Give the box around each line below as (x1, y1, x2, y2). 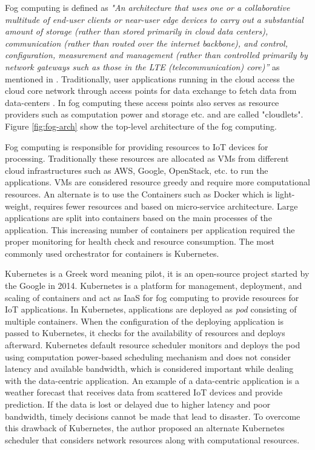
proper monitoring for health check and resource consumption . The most (5, 235, 274, 248)
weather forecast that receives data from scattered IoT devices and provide (5, 386, 283, 399)
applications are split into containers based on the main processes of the (5, 211, 272, 224)
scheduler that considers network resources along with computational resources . (5, 433, 300, 446)
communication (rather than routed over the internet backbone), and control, (5, 36, 288, 49)
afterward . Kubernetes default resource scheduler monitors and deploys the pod (5, 339, 300, 351)
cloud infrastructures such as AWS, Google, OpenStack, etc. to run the (5, 164, 268, 176)
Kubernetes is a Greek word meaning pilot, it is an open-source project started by (5, 267, 310, 280)
